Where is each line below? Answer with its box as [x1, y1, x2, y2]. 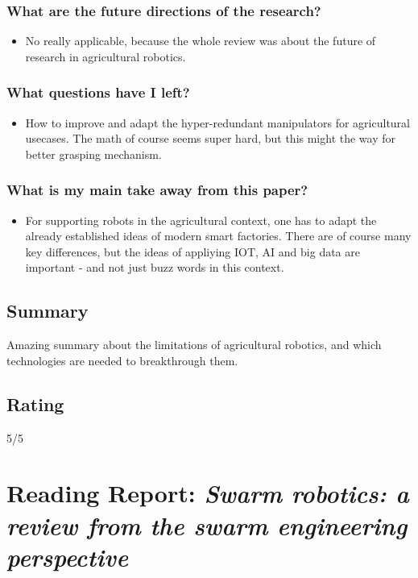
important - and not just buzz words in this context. [25, 259, 284, 276]
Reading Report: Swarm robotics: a [6, 476, 409, 510]
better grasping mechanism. [25, 145, 162, 162]
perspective [6, 539, 129, 573]
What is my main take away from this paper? [6, 180, 308, 200]
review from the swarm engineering [6, 508, 408, 542]
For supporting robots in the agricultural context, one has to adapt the [25, 211, 377, 228]
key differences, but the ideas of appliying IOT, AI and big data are [25, 243, 360, 260]
